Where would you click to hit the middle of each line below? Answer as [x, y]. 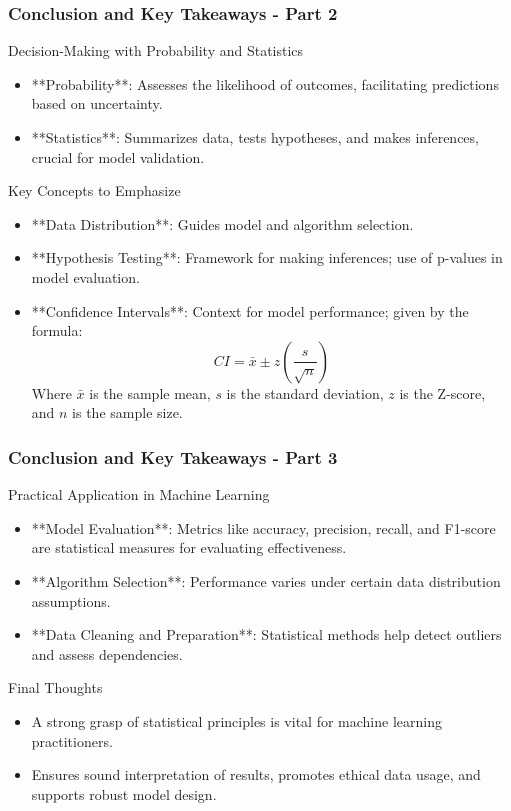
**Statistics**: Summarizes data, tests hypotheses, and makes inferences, [255, 137]
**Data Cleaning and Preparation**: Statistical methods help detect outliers [266, 634]
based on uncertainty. [97, 103]
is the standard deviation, [305, 392]
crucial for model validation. [118, 156]
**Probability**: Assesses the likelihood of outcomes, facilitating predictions [265, 83]
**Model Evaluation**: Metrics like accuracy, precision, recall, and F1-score [263, 527]
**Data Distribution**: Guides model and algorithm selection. [222, 223]
